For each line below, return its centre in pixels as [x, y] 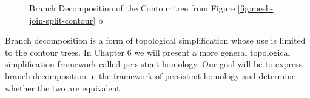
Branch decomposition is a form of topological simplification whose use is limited [155, 40]
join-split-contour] [62, 20]
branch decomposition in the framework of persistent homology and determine [150, 75]
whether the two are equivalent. [64, 87]
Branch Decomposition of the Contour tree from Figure [132, 8]
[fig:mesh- [255, 8]
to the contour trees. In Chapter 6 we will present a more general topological [148, 52]
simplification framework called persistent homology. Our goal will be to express [154, 64]
